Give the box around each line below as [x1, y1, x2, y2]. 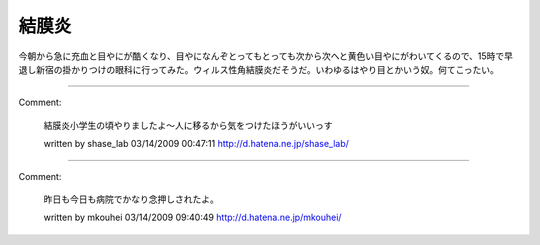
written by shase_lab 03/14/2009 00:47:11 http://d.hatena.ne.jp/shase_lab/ [43, 138, 350, 150]
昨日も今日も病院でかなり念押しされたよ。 [43, 193, 219, 205]
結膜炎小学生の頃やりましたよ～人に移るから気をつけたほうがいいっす [43, 119, 333, 131]
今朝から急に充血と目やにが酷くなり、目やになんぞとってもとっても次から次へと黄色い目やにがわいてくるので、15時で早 [18, 50, 514, 62]
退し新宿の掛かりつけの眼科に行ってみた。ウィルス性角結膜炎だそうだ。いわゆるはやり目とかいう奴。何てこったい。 [18, 63, 500, 75]
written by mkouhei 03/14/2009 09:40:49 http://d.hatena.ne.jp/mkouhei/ [43, 211, 342, 224]
